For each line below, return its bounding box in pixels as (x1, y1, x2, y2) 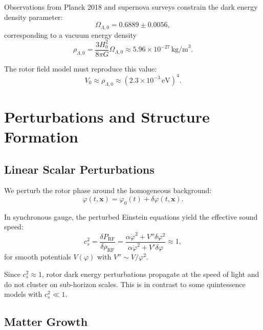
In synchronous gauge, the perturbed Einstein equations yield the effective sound (4, 211, 258, 222)
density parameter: (4, 11, 63, 22)
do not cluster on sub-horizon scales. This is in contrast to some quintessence (4, 278, 246, 289)
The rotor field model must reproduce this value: (4, 63, 157, 74)
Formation (4, 126, 78, 147)
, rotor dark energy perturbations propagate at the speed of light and (41, 268, 259, 279)
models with (4, 289, 42, 299)
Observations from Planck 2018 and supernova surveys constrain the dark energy (4, 2, 258, 12)
